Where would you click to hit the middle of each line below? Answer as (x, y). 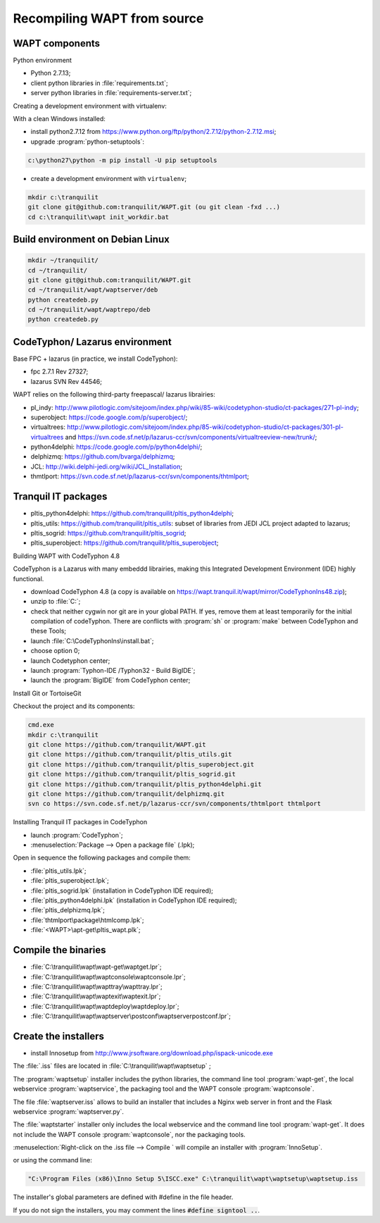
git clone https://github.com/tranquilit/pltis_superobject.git (141, 764)
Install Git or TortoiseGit (47, 693)
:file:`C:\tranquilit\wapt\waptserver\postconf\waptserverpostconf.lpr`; (131, 1016)
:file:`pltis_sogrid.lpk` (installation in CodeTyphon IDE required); (122, 890)
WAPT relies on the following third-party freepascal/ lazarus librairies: (114, 395)
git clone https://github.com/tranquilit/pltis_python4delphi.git (145, 784)
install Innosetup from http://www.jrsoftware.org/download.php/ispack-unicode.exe (152, 1053)
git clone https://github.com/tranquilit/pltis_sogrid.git (132, 774)
